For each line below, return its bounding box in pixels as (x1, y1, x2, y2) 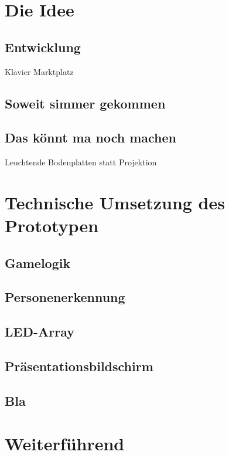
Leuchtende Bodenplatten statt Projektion (5, 156, 157, 168)
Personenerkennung (5, 288, 125, 306)
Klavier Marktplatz (5, 65, 74, 77)
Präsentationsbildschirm (5, 357, 153, 375)
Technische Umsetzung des (5, 190, 225, 214)
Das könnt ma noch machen (5, 128, 176, 147)
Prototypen (5, 213, 99, 237)
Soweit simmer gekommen (5, 94, 166, 112)
